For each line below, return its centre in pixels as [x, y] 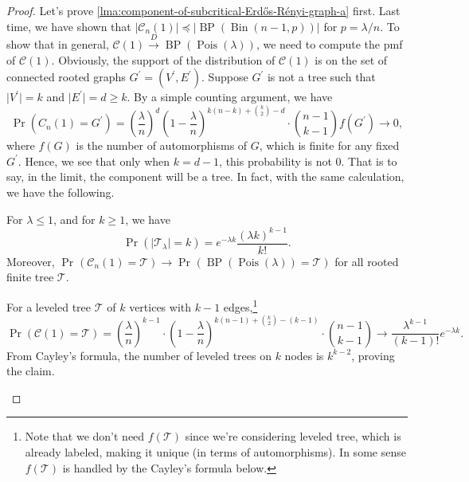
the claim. [31, 371]
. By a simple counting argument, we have [230, 97]
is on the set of [351, 59]
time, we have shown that [69, 26]
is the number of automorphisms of [162, 145]
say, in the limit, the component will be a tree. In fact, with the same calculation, [205, 176]
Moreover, [31, 261]
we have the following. [61, 192]
